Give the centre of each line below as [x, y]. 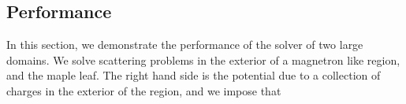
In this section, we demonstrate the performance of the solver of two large [185, 45]
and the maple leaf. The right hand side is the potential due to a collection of [194, 75]
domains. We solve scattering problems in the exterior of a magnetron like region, [203, 59]
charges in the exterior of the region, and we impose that [144, 90]
